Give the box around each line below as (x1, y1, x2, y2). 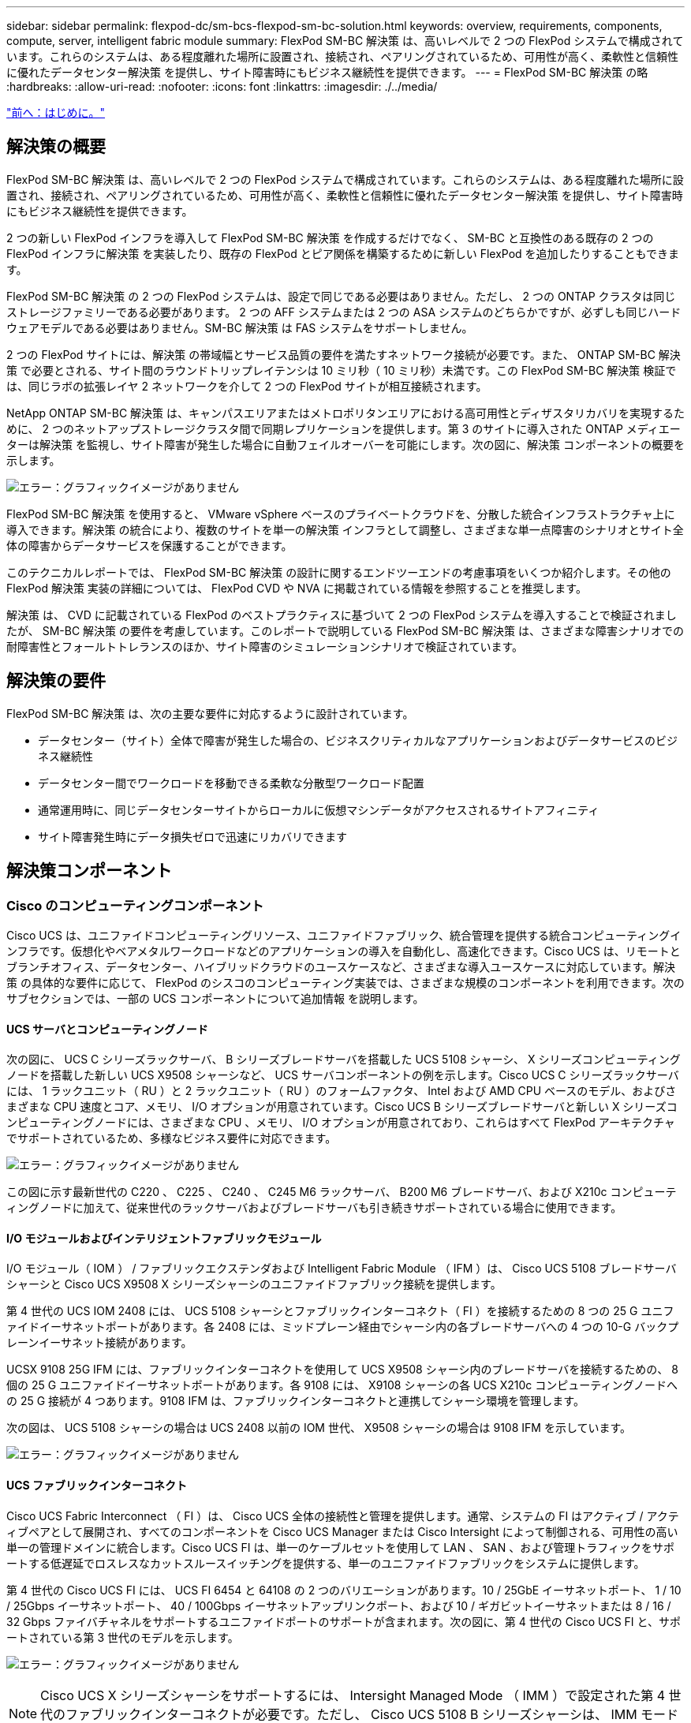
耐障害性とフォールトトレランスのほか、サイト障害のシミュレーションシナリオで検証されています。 (6, 639, 524, 653)
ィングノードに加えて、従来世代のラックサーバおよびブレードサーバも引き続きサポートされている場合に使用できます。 (6, 1201, 622, 1215)
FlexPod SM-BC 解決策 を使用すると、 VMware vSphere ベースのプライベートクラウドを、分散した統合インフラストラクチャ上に (6, 506, 675, 521)
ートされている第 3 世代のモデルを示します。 (6, 1630, 239, 1644)
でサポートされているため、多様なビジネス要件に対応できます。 (6, 1131, 337, 1146)
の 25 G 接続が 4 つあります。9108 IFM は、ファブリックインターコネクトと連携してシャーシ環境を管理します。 (6, 1394, 585, 1408)
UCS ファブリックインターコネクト (6, 1478, 188, 1492)
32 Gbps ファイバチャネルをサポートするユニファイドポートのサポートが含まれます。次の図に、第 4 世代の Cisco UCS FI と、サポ (6, 1614, 681, 1628)
